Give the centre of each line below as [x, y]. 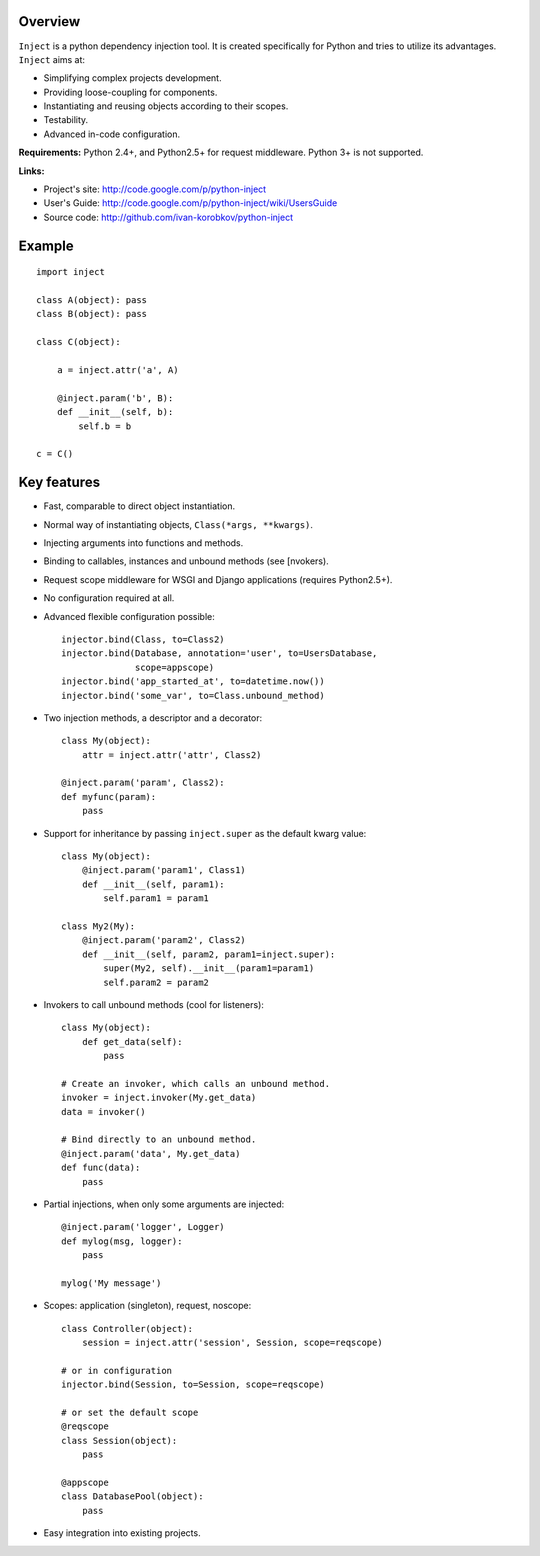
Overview [49, 21]
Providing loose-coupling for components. [130, 92]
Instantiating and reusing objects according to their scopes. [166, 106]
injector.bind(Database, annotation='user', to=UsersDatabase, [219, 653]
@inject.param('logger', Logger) [143, 1227]
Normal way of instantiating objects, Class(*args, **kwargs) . [178, 524]
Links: [31, 171]
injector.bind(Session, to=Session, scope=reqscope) [193, 1384]
